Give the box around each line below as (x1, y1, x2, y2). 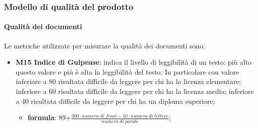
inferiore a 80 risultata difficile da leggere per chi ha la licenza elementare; (15, 76, 241, 86)
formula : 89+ (27, 112, 71, 123)
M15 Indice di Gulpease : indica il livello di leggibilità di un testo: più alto (15, 57, 252, 67)
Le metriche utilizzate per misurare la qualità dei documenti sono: (4, 40, 205, 50)
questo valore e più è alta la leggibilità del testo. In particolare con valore (15, 66, 239, 77)
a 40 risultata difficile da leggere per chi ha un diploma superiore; (15, 95, 215, 106)
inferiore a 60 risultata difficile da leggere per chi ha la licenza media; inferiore (15, 86, 254, 96)
